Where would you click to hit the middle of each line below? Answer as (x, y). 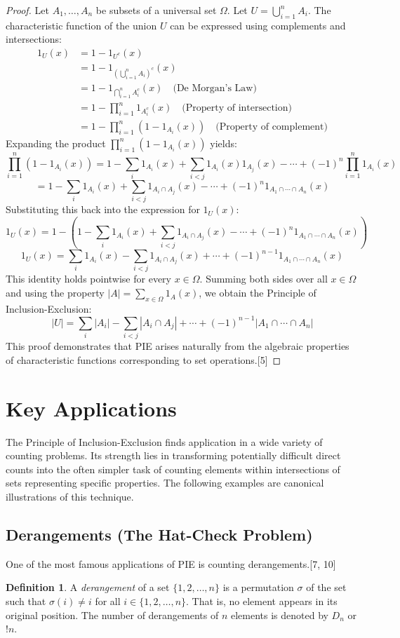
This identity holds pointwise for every (88, 279)
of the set (326, 587)
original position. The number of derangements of (112, 615)
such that (26, 600)
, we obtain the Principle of (258, 293)
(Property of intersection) (237, 108)
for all (108, 600)
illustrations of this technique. (70, 496)
